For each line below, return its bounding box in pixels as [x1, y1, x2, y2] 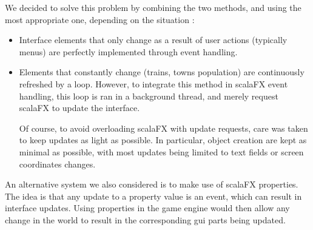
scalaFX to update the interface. [19, 101, 140, 114]
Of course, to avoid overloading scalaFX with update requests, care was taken [19, 121, 308, 134]
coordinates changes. [19, 157, 96, 170]
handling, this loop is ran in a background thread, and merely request [19, 89, 278, 102]
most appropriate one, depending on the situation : [5, 13, 195, 25]
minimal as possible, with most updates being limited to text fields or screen [19, 145, 304, 158]
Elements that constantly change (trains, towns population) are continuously [19, 66, 305, 78]
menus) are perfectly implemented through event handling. [19, 45, 238, 58]
